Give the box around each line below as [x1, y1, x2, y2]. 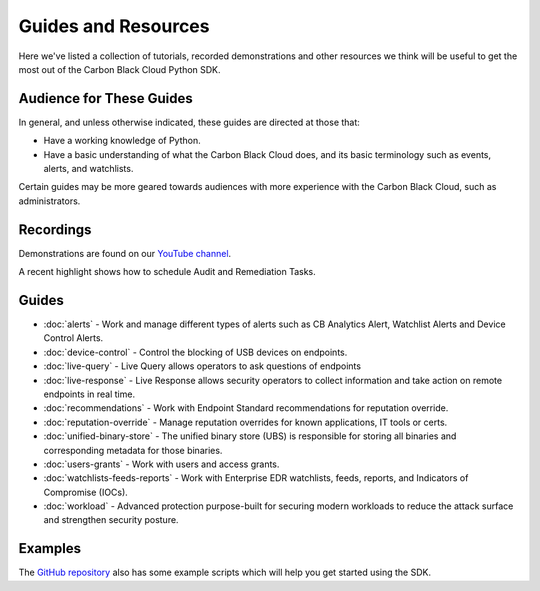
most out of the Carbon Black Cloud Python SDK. [18, 63, 221, 75]
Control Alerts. [43, 332, 104, 344]
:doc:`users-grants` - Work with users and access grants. [43, 458, 280, 470]
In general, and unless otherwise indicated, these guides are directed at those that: [18, 116, 360, 128]
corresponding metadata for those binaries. [43, 444, 223, 456]
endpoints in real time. [43, 388, 135, 400]
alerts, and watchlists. [43, 163, 134, 175]
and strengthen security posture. [43, 514, 179, 526]
